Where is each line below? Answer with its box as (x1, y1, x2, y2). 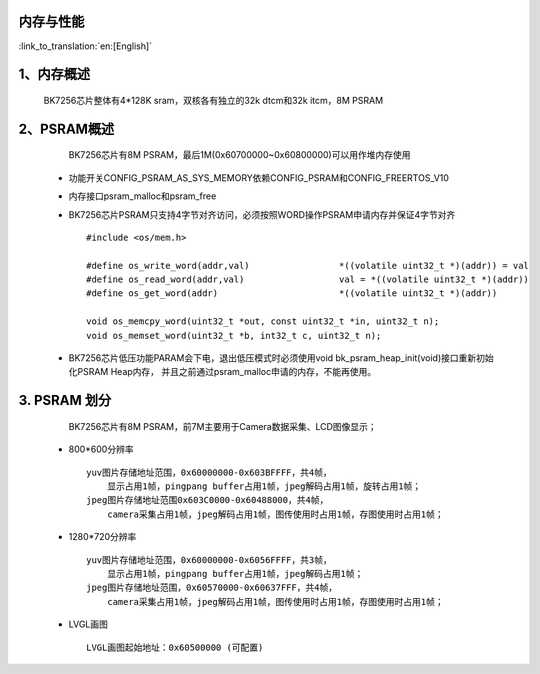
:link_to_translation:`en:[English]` (18, 40, 153, 52)
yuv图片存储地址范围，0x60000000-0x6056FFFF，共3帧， (86, 554, 332, 565)
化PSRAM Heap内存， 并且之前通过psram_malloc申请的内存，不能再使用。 (68, 366, 377, 378)
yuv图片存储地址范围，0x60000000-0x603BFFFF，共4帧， (86, 466, 332, 478)
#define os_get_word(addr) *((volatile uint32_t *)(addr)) (86, 288, 498, 299)
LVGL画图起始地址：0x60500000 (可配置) (86, 641, 264, 653)
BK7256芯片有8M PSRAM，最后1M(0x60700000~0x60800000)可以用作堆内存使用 (68, 149, 411, 161)
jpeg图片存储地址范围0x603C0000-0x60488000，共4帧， (86, 495, 329, 506)
